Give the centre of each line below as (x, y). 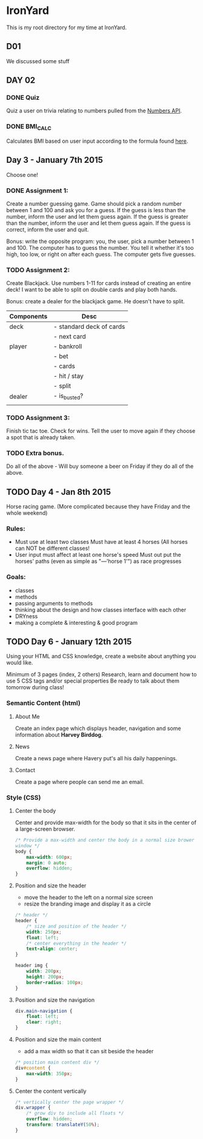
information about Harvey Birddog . (59, 735)
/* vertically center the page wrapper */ (69, 1102)
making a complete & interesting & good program (76, 622)
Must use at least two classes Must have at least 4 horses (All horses (101, 542)
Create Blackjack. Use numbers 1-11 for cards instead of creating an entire (99, 283)
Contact (25, 770)
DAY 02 (21, 81)
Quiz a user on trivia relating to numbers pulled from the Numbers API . (94, 111)
